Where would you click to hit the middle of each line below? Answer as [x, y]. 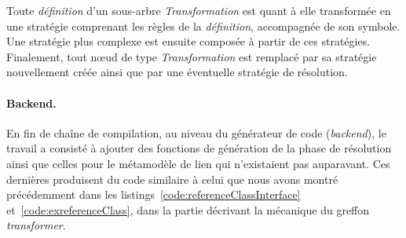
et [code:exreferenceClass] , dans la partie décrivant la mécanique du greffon [188, 209]
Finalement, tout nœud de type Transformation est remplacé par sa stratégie [192, 56]
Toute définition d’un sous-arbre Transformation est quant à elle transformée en [199, 10]
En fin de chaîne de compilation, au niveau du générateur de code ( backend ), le [196, 132]
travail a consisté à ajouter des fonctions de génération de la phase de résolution [199, 148]
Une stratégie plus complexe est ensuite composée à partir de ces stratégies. [188, 41]
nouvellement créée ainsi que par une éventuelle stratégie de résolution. [177, 72]
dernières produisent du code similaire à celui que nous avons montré [172, 179]
